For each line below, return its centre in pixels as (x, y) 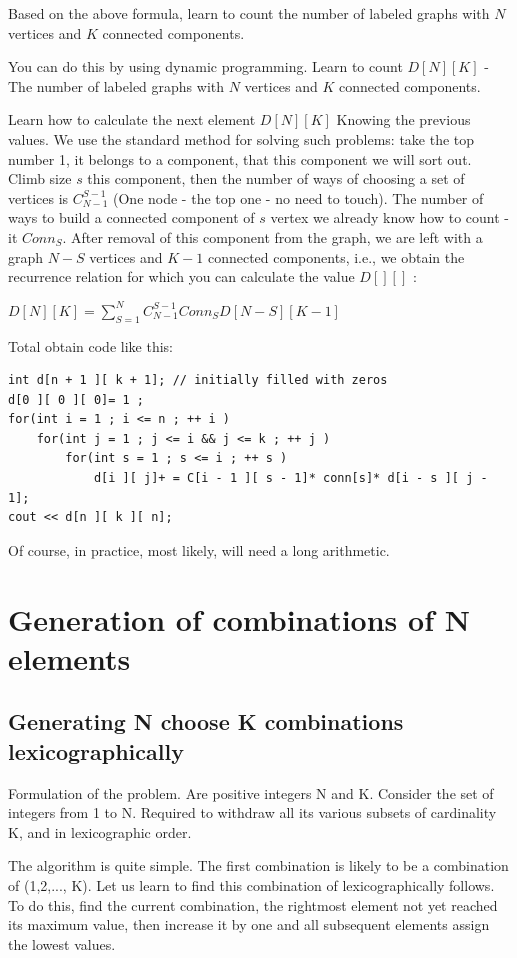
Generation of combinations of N (239, 618)
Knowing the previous (403, 119)
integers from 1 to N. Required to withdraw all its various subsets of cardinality (252, 812)
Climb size (40, 178)
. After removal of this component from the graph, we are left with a (272, 236)
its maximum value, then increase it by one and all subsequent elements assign (249, 924)
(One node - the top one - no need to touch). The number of (298, 197)
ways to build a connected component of (131, 217)
